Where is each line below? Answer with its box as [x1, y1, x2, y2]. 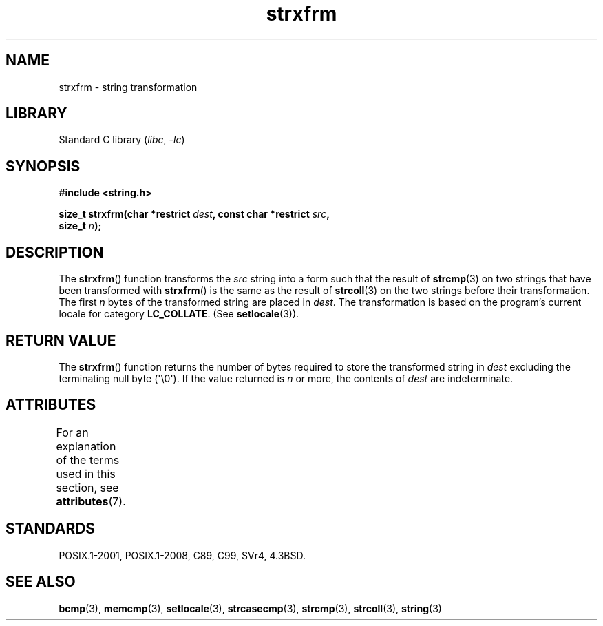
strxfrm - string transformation [59, 81, 198, 93]
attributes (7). [56, 494, 126, 508]
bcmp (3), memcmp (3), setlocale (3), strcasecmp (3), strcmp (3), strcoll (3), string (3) [59, 602, 442, 614]
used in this [56, 466, 116, 481]
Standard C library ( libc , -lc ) [59, 134, 185, 146]
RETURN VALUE [6, 331, 116, 349]
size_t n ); [59, 220, 102, 232]
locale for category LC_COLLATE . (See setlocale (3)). [59, 308, 299, 320]
